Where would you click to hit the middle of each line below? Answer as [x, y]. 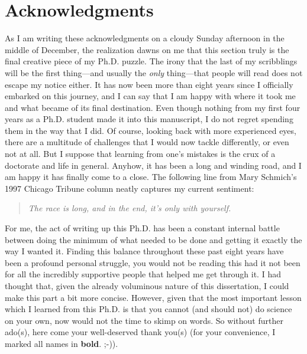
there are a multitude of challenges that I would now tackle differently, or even [147, 142]
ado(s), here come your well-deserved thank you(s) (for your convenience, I [140, 332]
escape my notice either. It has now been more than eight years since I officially [149, 84]
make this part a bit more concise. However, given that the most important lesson [153, 297]
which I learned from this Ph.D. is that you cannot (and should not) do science [148, 309]
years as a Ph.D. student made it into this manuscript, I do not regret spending [149, 119]
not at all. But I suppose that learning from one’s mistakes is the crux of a [140, 154]
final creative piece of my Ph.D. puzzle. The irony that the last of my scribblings [151, 61]
